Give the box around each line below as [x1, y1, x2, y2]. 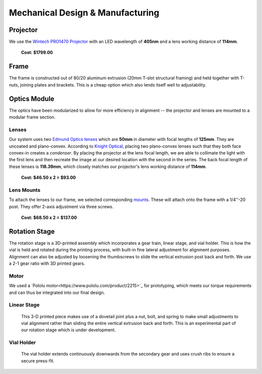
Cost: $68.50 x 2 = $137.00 [21, 215, 77, 221]
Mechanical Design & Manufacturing [9, 7, 160, 18]
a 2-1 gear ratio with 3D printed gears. [9, 260, 85, 267]
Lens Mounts [9, 187, 41, 193]
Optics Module [9, 95, 54, 103]
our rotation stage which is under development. [21, 327, 116, 333]
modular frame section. [9, 114, 56, 120]
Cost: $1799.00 [21, 50, 53, 55]
